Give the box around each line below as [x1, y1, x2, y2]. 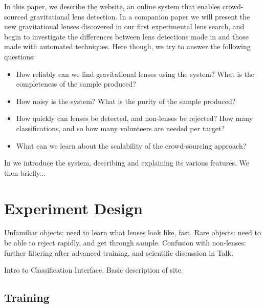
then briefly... [4, 167, 46, 178]
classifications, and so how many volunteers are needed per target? [16, 122, 225, 133]
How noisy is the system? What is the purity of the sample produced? [16, 95, 236, 106]
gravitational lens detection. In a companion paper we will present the [30, 11, 250, 22]
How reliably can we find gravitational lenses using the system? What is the [16, 68, 255, 79]
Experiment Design [4, 197, 143, 218]
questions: [4, 51, 35, 61]
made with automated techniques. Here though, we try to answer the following [4, 41, 251, 52]
